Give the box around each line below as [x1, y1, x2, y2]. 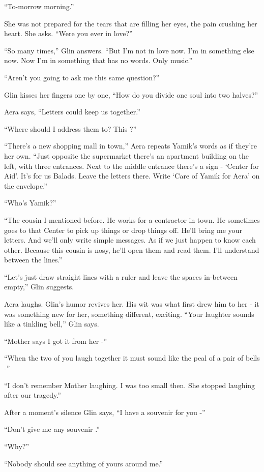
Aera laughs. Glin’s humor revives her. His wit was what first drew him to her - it [4, 299, 259, 309]
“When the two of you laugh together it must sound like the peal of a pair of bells [4, 352, 260, 363]
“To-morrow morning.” [4, 1, 74, 11]
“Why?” [4, 441, 29, 451]
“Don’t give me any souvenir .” [4, 424, 100, 434]
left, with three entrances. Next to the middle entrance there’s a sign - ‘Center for [4, 160, 259, 171]
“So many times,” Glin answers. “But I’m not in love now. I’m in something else [4, 45, 254, 55]
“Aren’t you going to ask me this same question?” [4, 72, 160, 82]
